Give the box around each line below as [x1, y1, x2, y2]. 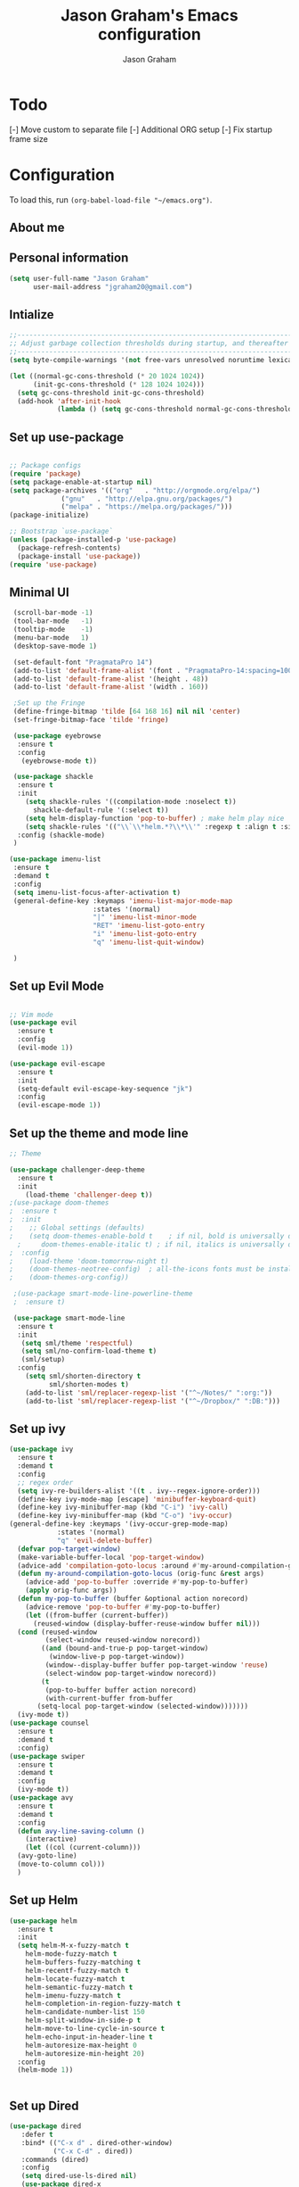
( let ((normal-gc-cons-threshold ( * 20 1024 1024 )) [9, 371, 205, 380]
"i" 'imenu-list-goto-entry [93, 930, 198, 939]
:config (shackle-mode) [17, 831, 105, 840]
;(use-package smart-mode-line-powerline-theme [12, 1289, 193, 1298]
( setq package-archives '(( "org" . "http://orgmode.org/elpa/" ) [9, 485, 261, 495]
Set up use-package [9, 429, 125, 444]
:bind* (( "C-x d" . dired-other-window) [20, 2138, 174, 2147]
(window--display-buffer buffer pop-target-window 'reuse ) [44, 1661, 269, 1669]
